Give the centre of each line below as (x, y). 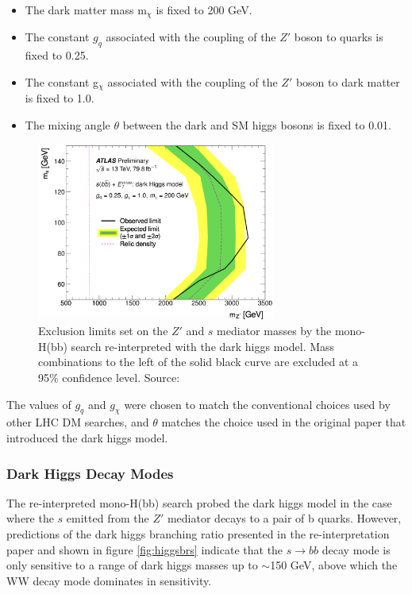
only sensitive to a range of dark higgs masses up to (132, 565)
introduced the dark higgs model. (87, 437)
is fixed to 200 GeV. (204, 10)
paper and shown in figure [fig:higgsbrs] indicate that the (145, 549)
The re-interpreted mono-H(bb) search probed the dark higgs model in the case (199, 502)
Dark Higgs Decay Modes (90, 473)
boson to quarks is (339, 37)
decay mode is (356, 549)
